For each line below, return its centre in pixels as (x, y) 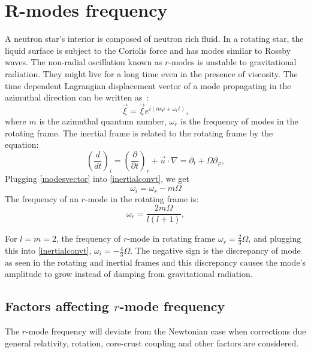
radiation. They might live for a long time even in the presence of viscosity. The (151, 73)
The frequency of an (42, 198)
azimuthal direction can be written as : (77, 97)
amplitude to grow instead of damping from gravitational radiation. (129, 274)
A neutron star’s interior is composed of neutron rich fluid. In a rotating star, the (154, 39)
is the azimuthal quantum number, (103, 121)
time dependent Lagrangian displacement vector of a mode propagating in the (148, 85)
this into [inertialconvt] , (48, 250)
